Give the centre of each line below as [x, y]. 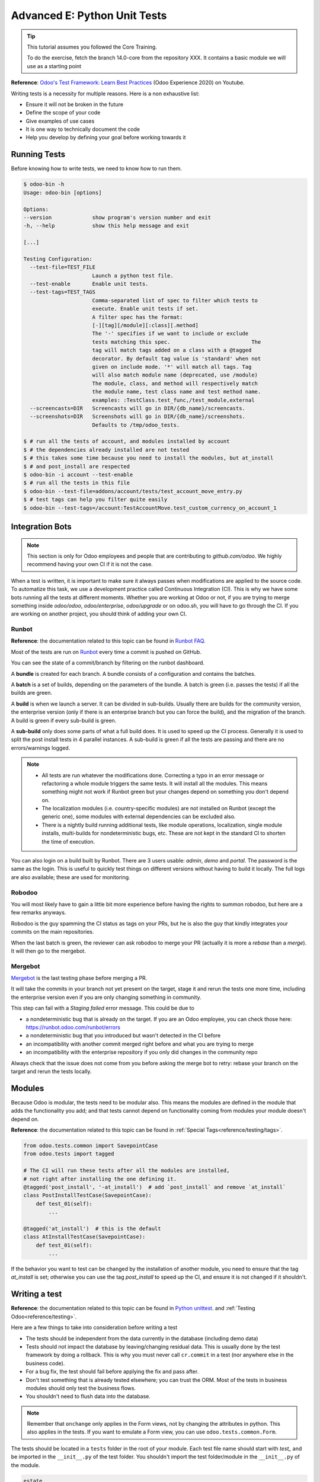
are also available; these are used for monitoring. [71, 877]
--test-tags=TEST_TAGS [63, 292]
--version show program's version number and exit [117, 217]
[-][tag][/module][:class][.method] [145, 325]
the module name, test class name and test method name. [177, 392]
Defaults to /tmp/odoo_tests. [136, 425]
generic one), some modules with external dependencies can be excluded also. [139, 817]
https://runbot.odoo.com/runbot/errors [73, 1027]
